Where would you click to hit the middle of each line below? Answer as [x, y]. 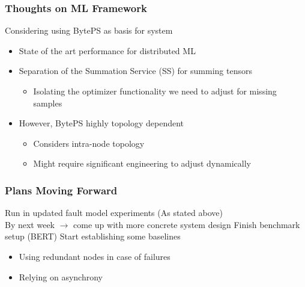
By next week [30, 224]
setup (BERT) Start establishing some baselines [93, 236]
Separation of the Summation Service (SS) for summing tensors [135, 71]
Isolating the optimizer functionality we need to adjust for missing [155, 91]
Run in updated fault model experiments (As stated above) [114, 213]
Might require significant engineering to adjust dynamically [142, 163]
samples [48, 103]
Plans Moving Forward [61, 190]
